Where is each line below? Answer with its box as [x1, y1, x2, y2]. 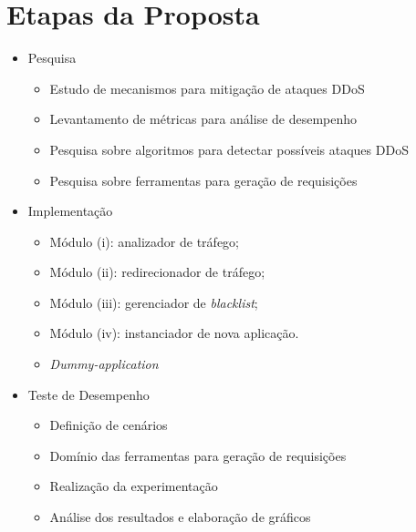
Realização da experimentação [49, 476, 218, 496]
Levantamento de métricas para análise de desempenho [49, 109, 358, 128]
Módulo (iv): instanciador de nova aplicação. [49, 323, 299, 343]
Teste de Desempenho [27, 384, 150, 404]
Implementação [27, 201, 113, 220]
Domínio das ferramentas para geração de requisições [49, 445, 347, 465]
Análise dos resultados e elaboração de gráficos [49, 507, 311, 527]
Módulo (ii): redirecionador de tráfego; [49, 262, 265, 281]
